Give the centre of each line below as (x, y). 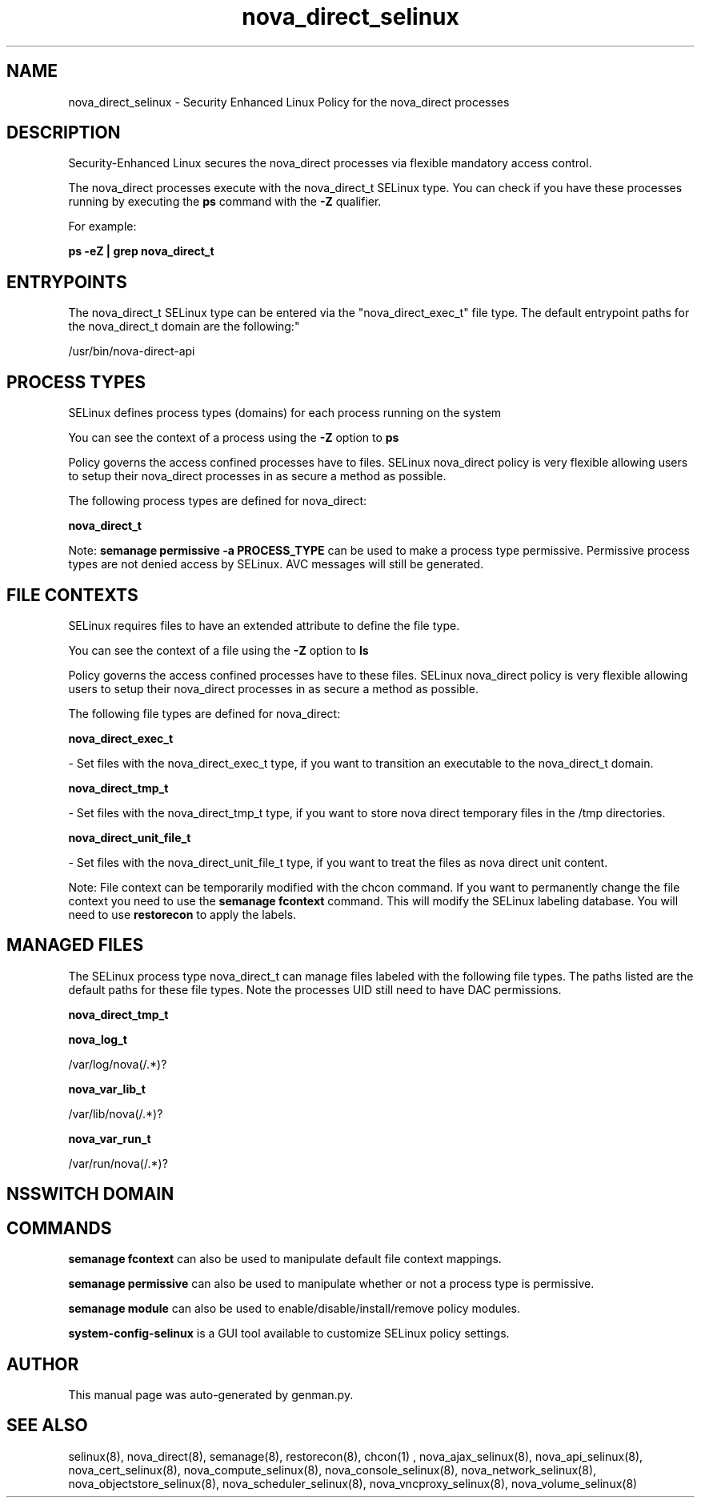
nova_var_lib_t (107, 1089)
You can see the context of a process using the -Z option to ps (234, 438)
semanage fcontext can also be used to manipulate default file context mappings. (285, 1259)
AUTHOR (43, 1364)
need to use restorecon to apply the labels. (182, 914)
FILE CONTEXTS (72, 595)
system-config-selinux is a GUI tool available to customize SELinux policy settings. (289, 1334)
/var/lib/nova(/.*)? (116, 1113)
